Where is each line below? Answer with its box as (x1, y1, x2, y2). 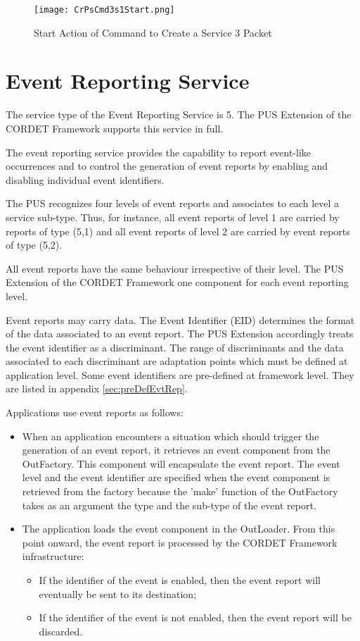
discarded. (39, 623, 83, 638)
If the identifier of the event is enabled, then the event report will (39, 573, 321, 587)
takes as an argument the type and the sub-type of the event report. (22, 497, 316, 512)
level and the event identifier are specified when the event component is (22, 470, 330, 485)
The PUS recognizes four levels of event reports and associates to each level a (6, 196, 340, 211)
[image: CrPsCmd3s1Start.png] (34, 5, 175, 15)
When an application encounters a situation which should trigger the (22, 428, 319, 443)
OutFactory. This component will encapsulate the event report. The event (22, 456, 340, 471)
